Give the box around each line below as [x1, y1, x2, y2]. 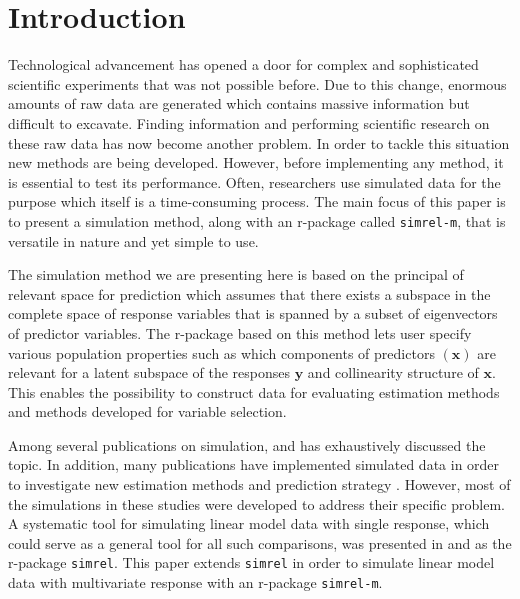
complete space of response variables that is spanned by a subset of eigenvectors [8, 303, 498, 324]
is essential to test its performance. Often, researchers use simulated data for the [8, 171, 501, 192]
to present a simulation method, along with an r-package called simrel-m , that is [8, 210, 506, 231]
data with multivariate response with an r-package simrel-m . [8, 572, 383, 593]
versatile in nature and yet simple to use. [8, 230, 259, 251]
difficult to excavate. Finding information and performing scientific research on [8, 112, 490, 133]
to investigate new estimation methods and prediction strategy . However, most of [8, 474, 511, 495]
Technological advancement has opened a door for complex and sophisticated [8, 54, 479, 75]
